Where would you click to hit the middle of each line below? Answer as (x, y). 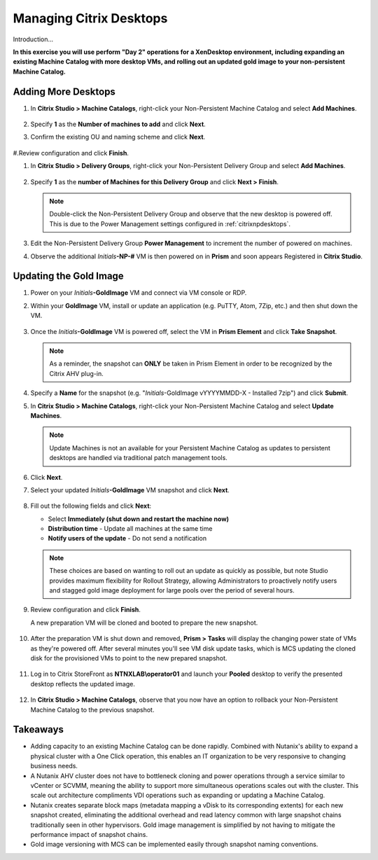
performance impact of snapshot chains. (89, 834)
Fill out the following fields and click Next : (91, 506)
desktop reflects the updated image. (83, 684)
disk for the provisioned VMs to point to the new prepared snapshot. (129, 658)
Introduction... (33, 39)
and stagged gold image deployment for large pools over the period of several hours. (172, 590)
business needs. (54, 766)
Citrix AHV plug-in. (77, 373)
